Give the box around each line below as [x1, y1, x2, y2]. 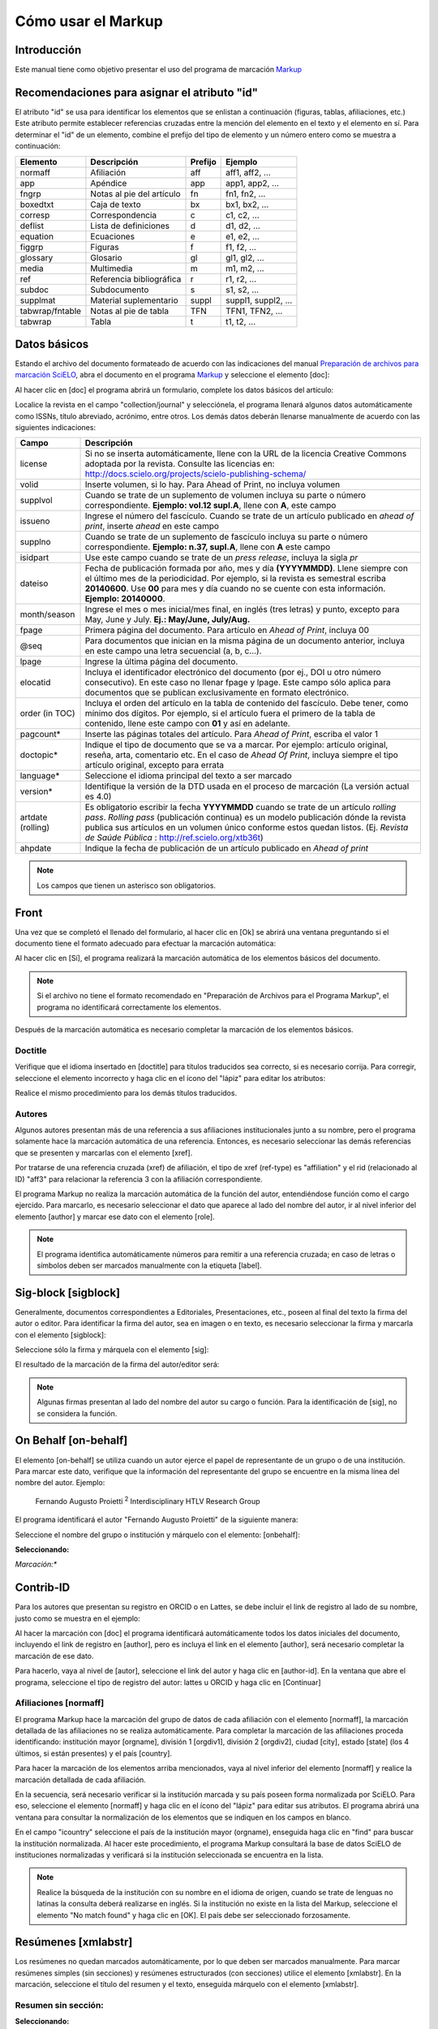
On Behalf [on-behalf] [15, 1433, 128, 1448]
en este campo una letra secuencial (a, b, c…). [84, 645, 262, 657]
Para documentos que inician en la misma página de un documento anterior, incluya [84, 635, 406, 647]
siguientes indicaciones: [15, 423, 97, 432]
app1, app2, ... [225, 177, 280, 188]
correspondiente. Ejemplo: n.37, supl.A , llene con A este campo [84, 541, 331, 553]
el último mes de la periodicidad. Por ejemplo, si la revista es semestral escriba [84, 573, 387, 584]
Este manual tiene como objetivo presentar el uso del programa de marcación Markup [15, 65, 303, 75]
